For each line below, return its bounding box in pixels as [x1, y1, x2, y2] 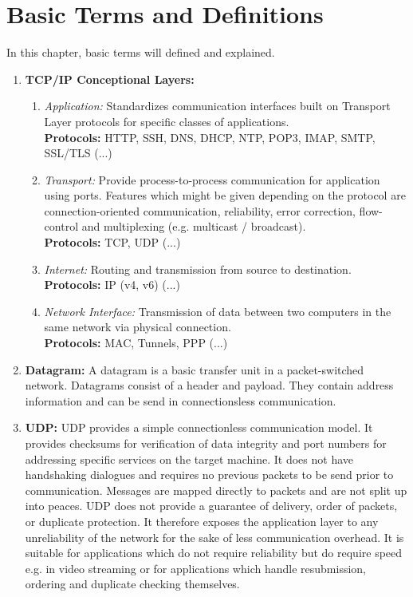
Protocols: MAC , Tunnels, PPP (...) [44, 334, 228, 351]
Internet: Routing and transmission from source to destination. [44, 260, 352, 277]
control [44, 218, 79, 235]
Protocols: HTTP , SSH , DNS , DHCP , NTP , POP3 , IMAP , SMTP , [44, 128, 376, 145]
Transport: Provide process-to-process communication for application [44, 171, 380, 188]
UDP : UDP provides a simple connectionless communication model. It [25, 419, 373, 436]
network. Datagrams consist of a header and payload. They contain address [25, 377, 394, 393]
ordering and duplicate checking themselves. [25, 575, 240, 592]
